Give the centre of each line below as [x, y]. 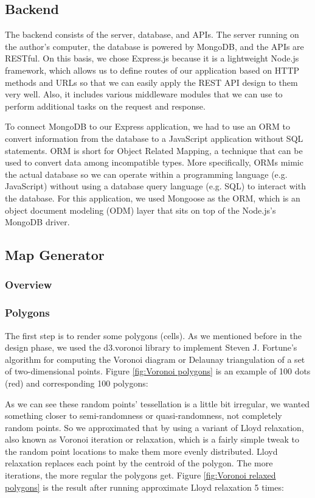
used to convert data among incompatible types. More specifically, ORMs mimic [154, 162]
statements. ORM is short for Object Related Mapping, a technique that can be [154, 150]
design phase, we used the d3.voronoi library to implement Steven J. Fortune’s [151, 347]
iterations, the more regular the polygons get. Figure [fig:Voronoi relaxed [140, 475]
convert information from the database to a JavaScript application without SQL [154, 138]
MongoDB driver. [37, 222]
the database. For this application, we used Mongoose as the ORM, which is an [153, 198]
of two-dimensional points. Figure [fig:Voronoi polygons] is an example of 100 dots [158, 371]
